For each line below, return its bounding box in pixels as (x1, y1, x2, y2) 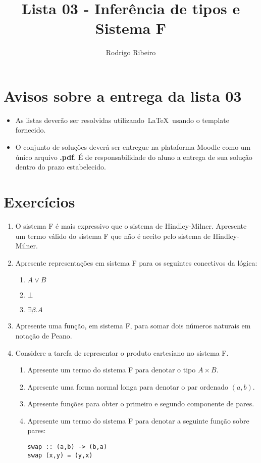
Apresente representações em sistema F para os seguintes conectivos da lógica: (15, 257, 257, 268)
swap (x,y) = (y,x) (27, 451, 93, 459)
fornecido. (15, 124, 46, 135)
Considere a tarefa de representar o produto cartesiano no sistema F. (15, 347, 229, 358)
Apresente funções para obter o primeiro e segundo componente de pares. (27, 398, 254, 409)
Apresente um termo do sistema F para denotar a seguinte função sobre (27, 415, 249, 426)
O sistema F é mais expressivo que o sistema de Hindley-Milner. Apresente (15, 220, 247, 231)
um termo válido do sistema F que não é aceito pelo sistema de (15, 230, 211, 241)
